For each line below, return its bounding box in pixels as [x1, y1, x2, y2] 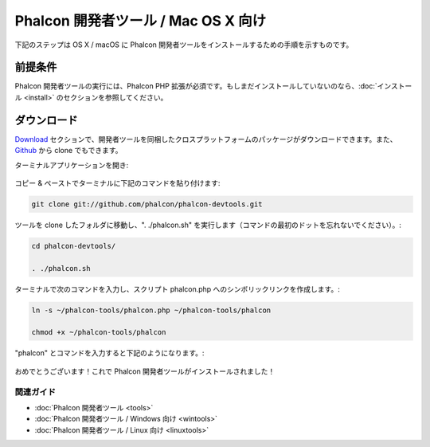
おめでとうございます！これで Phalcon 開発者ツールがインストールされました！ [14, 367, 276, 376]
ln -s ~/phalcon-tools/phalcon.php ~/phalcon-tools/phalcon [31, 305, 272, 315]
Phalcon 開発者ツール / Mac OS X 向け [14, 12, 267, 29]
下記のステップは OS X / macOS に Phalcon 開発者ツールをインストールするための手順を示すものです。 [14, 40, 354, 49]
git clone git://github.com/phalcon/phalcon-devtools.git [31, 199, 263, 209]
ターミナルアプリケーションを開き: [14, 160, 129, 170]
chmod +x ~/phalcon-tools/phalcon [31, 327, 166, 337]
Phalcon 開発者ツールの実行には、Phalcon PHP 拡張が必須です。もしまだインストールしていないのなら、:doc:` [14, 81, 377, 91]
